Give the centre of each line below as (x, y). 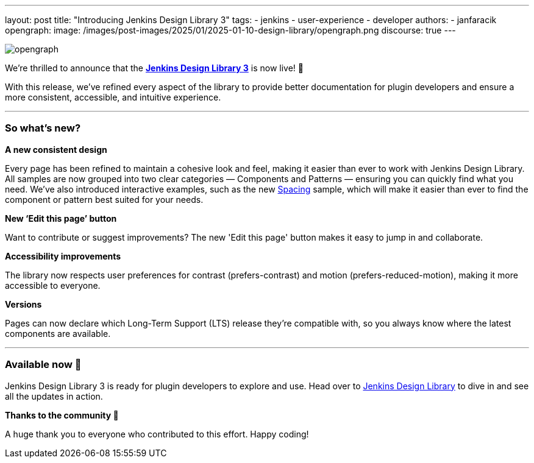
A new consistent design (56, 149)
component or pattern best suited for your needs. (104, 199)
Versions (23, 304)
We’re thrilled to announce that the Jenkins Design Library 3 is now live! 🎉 (154, 68)
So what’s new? (43, 128)
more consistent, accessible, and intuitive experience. (113, 97)
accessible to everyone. (53, 285)
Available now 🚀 (43, 365)
